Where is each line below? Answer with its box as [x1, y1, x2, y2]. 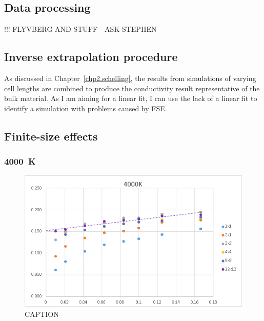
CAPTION [25, 308, 59, 319]
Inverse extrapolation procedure [4, 49, 178, 65]
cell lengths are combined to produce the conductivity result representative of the [4, 83, 260, 93]
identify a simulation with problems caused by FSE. [4, 103, 167, 113]
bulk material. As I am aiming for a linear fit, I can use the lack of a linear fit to [4, 93, 257, 104]
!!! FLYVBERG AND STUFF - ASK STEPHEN [4, 24, 157, 34]
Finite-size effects [4, 128, 98, 144]
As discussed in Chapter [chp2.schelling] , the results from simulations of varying [4, 73, 256, 83]
